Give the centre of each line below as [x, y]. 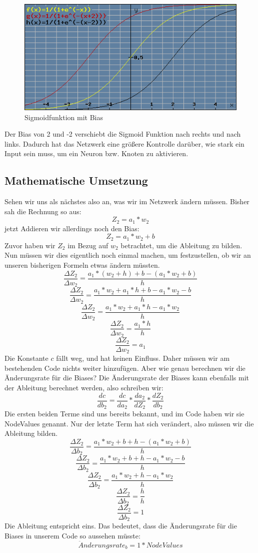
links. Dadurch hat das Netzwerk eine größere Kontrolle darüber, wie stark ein [124, 143]
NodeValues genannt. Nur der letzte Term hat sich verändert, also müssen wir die [129, 423]
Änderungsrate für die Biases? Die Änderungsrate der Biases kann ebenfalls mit [127, 378]
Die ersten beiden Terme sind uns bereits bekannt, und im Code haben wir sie [124, 414]
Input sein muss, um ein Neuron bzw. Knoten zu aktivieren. [96, 153]
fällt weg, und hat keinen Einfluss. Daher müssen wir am [143, 358]
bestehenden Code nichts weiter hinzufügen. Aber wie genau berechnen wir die [125, 368]
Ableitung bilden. [31, 433]
